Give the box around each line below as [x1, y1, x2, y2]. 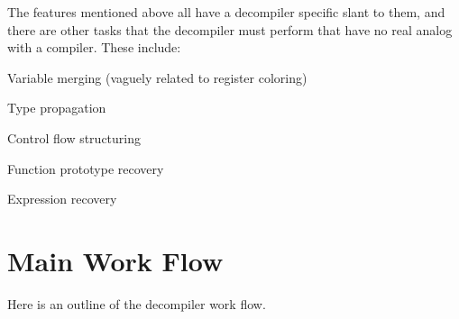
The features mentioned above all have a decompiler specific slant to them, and [7, 3, 445, 21]
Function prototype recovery [7, 159, 164, 178]
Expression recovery [7, 189, 117, 208]
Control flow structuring [7, 128, 141, 147]
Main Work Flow [7, 242, 224, 278]
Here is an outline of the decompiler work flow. [7, 294, 266, 313]
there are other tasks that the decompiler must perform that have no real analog [7, 20, 453, 39]
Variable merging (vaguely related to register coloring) [7, 68, 308, 87]
